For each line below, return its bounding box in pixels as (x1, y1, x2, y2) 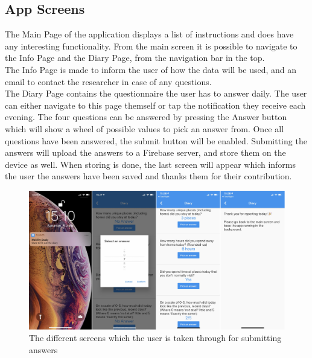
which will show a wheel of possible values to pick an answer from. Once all (5, 122, 284, 135)
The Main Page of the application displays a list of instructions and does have (5, 28, 294, 40)
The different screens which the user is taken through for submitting (29, 331, 282, 344)
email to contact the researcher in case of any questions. (5, 75, 212, 88)
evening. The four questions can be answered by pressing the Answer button (5, 110, 287, 123)
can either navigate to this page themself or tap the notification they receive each (5, 98, 306, 111)
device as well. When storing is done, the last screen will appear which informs (5, 158, 296, 170)
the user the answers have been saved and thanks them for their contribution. (5, 170, 292, 182)
